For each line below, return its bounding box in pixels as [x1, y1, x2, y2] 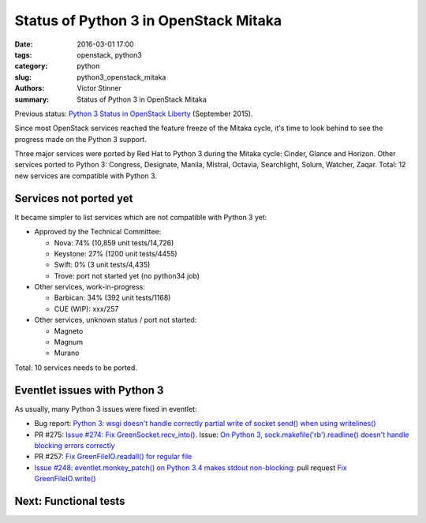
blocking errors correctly [34, 440, 115, 450]
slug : [14, 72, 32, 82]
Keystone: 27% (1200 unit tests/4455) [54, 248, 177, 258]
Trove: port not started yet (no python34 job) [54, 271, 200, 280]
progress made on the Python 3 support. [14, 134, 148, 144]
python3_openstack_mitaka [77, 72, 166, 82]
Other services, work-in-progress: [34, 282, 146, 292]
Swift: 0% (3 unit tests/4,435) [54, 260, 151, 270]
